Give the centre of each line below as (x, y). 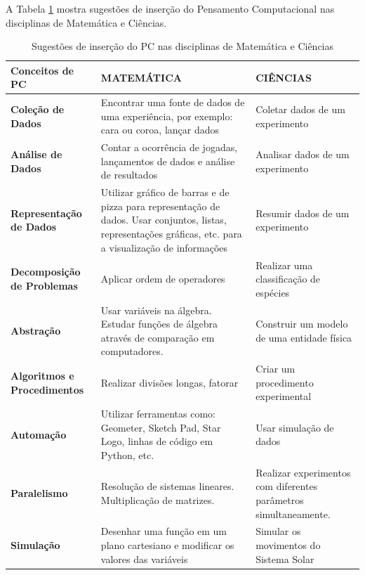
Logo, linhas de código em (157, 441)
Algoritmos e (42, 375)
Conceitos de (42, 70)
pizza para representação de (160, 206)
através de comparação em (158, 337)
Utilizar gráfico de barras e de (165, 192)
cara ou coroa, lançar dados (160, 130)
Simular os (278, 531)
